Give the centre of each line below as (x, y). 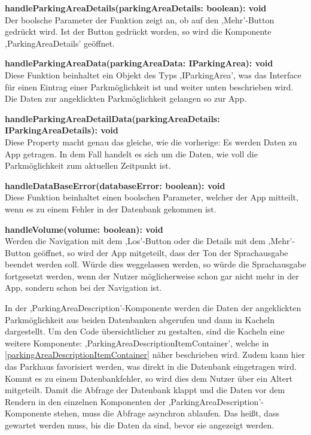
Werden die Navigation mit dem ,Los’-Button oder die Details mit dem (135, 241)
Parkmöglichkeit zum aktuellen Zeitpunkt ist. (88, 165)
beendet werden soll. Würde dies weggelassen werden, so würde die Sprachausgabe (155, 264)
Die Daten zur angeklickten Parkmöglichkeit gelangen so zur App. (126, 98)
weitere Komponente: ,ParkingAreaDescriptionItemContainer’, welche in (137, 343)
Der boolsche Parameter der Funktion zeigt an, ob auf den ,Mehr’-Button (140, 19)
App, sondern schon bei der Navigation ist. (83, 288)
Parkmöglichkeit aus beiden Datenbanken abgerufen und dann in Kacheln (140, 319)
